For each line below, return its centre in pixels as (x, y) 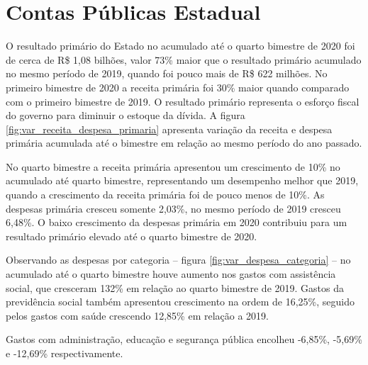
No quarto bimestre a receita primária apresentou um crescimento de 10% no (173, 166)
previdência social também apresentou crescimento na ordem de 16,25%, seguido (180, 302)
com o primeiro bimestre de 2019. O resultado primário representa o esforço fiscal (183, 101)
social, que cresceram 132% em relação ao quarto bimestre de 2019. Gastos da (175, 287)
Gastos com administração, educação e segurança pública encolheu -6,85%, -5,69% (184, 339)
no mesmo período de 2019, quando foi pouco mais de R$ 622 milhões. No (167, 73)
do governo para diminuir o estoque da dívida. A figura (126, 115)
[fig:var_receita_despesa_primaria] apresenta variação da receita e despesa (169, 129)
